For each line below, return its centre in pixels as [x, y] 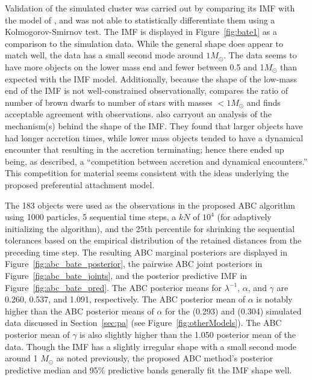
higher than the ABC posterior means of [80, 311]
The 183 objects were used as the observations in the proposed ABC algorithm [150, 205]
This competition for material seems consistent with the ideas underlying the [147, 173]
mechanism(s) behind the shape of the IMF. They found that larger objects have [154, 125]
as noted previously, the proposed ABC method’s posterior [165, 358]
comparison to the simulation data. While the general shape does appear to [144, 43]
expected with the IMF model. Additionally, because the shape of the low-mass [151, 78]
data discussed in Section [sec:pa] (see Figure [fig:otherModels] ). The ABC [143, 323]
